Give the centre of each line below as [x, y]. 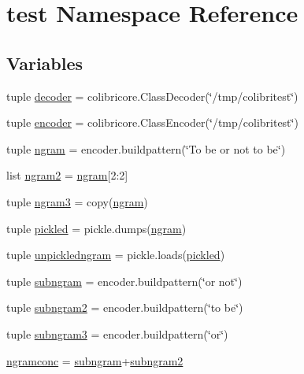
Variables [45, 63]
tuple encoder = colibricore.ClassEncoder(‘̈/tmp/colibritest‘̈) [152, 122]
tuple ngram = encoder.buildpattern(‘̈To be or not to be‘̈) [146, 148]
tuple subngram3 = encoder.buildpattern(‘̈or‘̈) [117, 333]
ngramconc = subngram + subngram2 [95, 360]
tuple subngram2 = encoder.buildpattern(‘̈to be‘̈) [125, 307]
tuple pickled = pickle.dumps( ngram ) [96, 228]
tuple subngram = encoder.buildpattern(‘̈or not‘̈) [124, 281]
